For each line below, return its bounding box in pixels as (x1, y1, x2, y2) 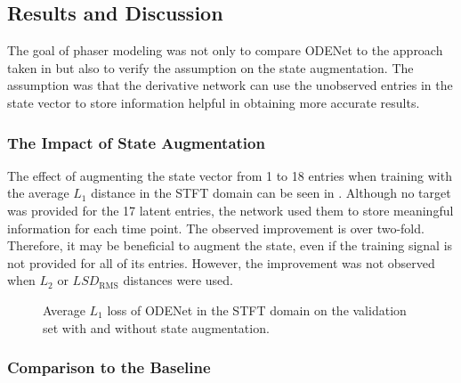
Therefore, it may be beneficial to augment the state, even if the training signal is (7, 236, 453, 255)
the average (7, 183, 69, 202)
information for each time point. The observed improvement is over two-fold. (7, 218, 425, 237)
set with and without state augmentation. (43, 318, 270, 337)
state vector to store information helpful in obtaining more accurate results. (7, 93, 420, 111)
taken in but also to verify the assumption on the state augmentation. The (7, 58, 414, 77)
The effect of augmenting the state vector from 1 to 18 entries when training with (7, 166, 452, 184)
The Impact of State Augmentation (7, 131, 265, 153)
